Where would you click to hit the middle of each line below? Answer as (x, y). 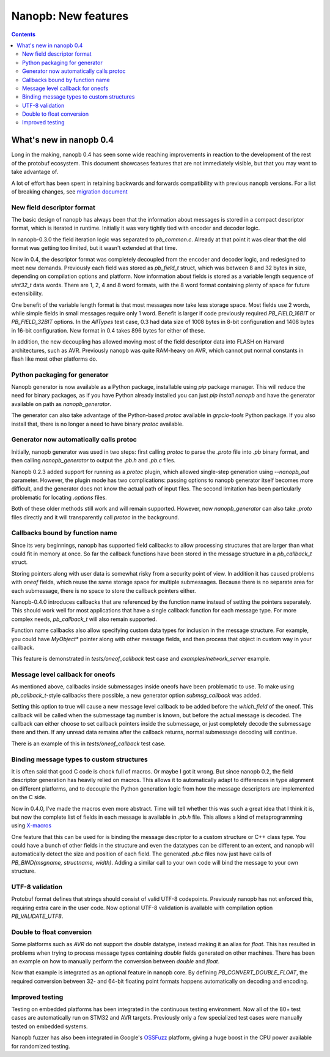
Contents (24, 34)
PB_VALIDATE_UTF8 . (37, 916)
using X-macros (31, 826)
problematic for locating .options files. (59, 497)
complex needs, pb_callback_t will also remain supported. (84, 619)
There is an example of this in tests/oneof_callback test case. (89, 743)
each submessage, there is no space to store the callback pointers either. (104, 590)
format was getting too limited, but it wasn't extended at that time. (94, 248)
